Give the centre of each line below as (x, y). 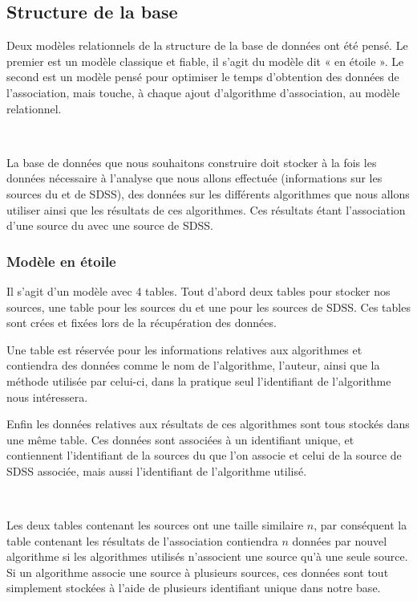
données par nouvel (340, 540)
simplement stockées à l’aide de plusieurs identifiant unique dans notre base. (194, 588)
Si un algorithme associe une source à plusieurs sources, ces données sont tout (198, 572)
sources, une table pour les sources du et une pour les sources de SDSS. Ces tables (208, 307)
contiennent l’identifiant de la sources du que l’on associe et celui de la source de (204, 455)
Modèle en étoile (61, 261)
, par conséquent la (360, 525)
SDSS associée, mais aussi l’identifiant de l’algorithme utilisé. (157, 470)
